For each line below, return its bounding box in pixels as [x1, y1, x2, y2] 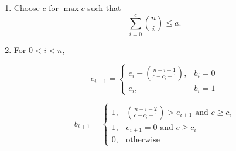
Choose [13, 2, 40, 13]
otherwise [126, 136, 160, 145]
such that [87, 2, 121, 13]
